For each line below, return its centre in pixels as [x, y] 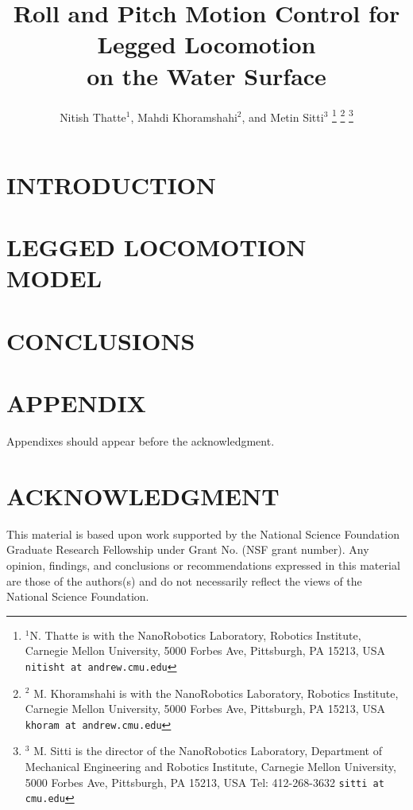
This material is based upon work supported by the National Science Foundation [203, 534]
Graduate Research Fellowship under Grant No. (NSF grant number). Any [188, 549]
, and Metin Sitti [283, 117]
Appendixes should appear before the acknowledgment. [141, 441]
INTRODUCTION [112, 184]
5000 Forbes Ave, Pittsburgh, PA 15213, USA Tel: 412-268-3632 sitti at [205, 782]
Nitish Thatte [93, 117]
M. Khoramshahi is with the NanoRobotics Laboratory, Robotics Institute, [216, 693]
